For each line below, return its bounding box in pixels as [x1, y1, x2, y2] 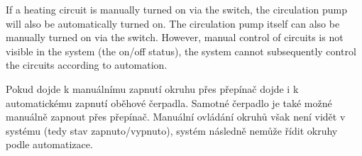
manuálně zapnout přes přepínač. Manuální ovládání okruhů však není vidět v [6, 109, 346, 124]
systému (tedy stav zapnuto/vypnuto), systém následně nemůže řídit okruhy [6, 123, 338, 138]
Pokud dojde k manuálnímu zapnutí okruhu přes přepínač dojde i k [6, 81, 299, 96]
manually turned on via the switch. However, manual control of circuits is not [6, 30, 344, 45]
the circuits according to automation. [6, 57, 168, 72]
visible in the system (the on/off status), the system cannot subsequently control [6, 43, 356, 58]
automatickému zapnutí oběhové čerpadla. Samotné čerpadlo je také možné [6, 95, 332, 110]
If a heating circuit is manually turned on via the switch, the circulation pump [6, 2, 347, 16]
